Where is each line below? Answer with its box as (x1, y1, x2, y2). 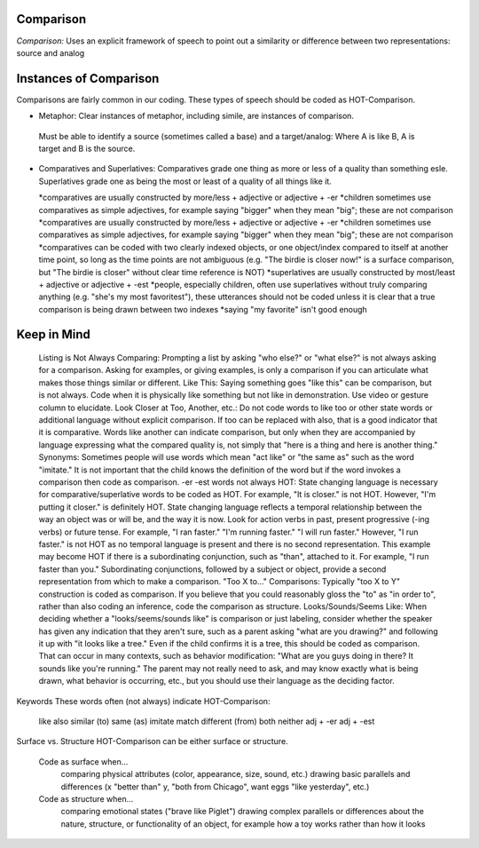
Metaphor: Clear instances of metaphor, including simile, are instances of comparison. (38, 111, 355, 122)
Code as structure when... (38, 793, 134, 804)
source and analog (16, 47, 85, 58)
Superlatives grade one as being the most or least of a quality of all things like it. (38, 176, 332, 186)
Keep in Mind (16, 327, 90, 342)
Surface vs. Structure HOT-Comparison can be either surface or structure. (16, 736, 288, 747)
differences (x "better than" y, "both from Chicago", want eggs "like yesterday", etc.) (60, 781, 370, 792)
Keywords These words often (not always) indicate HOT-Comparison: (16, 695, 271, 706)
